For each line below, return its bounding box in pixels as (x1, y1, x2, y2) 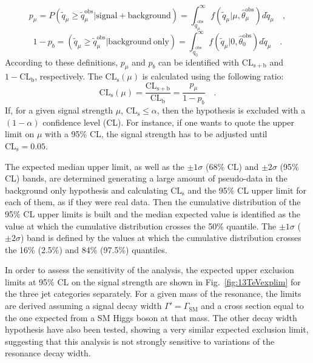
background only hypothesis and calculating (5, 183, 168, 196)
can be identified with (158, 55, 240, 68)
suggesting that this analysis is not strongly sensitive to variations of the (5, 334, 275, 347)
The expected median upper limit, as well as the (5, 160, 184, 172)
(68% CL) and (205, 160, 259, 172)
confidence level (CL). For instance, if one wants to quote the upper (42, 115, 295, 128)
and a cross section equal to (201, 299, 304, 312)
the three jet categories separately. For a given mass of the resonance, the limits (5, 287, 301, 300)
